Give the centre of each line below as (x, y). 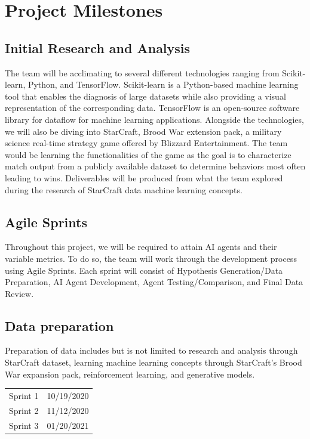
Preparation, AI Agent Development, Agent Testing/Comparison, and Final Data (154, 282)
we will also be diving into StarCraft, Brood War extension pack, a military (143, 131)
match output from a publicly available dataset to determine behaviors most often (155, 166)
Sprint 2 (24, 410)
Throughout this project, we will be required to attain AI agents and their (141, 247)
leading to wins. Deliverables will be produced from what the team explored (144, 177)
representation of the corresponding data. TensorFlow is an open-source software (152, 108)
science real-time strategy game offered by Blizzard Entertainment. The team (146, 143)
